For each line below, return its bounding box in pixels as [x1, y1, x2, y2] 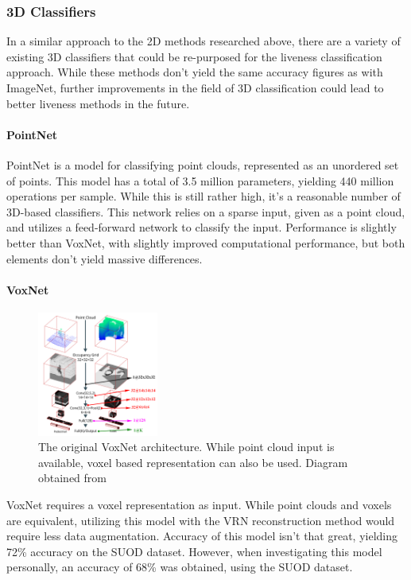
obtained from [38, 469, 107, 486]
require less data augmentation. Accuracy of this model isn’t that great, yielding [6, 527, 398, 544]
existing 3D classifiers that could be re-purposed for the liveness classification [6, 48, 382, 64]
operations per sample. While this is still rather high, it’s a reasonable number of [6, 188, 401, 204]
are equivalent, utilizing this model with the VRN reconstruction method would [6, 512, 395, 528]
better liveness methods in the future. [6, 95, 190, 111]
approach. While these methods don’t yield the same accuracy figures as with [6, 64, 383, 80]
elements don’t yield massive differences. [6, 250, 203, 267]
